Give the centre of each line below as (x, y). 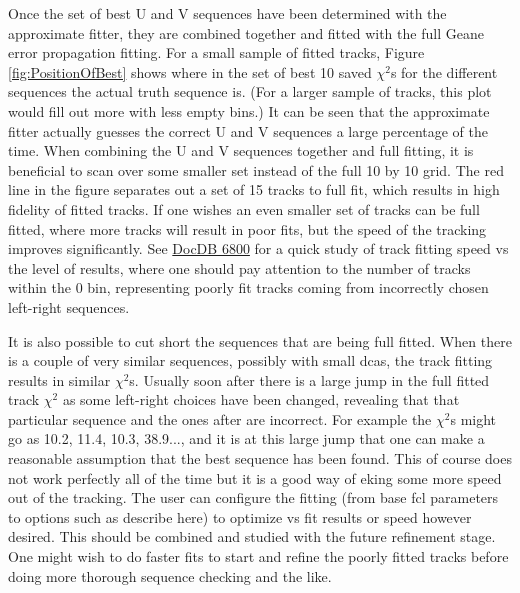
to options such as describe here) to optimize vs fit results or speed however (240, 516)
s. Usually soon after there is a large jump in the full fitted (309, 379)
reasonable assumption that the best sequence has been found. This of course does (260, 458)
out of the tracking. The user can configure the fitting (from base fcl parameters (253, 497)
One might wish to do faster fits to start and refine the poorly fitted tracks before (258, 556)
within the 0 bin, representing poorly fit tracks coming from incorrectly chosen (248, 287)
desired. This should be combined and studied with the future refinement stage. (252, 536)
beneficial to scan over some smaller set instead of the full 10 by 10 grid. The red (256, 169)
